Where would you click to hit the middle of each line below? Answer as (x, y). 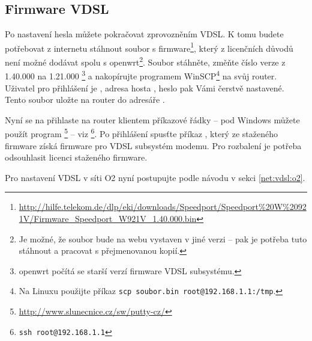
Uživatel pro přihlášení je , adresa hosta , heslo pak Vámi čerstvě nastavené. (145, 88)
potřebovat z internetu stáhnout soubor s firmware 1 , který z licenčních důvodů (149, 47)
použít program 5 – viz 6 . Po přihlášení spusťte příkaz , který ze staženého (141, 133)
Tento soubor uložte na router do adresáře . (85, 100)
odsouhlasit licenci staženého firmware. (76, 157)
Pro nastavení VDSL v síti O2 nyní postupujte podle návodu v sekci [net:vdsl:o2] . (155, 177)
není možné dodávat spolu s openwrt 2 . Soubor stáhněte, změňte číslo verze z (145, 61)
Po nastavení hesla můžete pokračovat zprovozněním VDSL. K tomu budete (144, 34)
